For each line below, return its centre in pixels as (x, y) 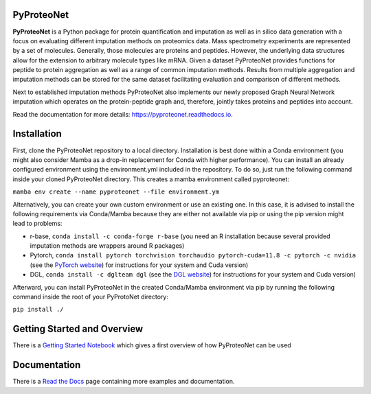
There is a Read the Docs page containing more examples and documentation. (124, 382)
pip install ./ (38, 310)
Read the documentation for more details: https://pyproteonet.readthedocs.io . (123, 114)
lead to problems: (37, 224)
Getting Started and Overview (78, 329)
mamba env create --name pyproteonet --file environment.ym (116, 192)
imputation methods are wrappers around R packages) (107, 246)
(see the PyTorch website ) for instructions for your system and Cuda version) (139, 265)
